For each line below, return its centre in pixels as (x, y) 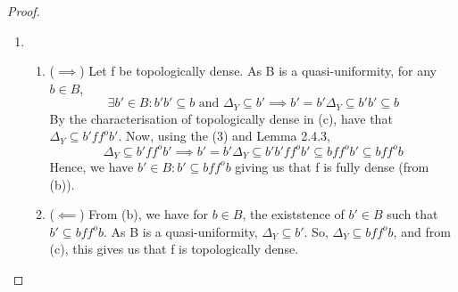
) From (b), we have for (144, 214)
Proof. (24, 11)
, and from (422, 231)
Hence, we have (92, 166)
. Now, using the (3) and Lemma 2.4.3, (224, 136)
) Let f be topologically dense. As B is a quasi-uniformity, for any (258, 71)
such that (412, 214)
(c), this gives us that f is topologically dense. (174, 249)
